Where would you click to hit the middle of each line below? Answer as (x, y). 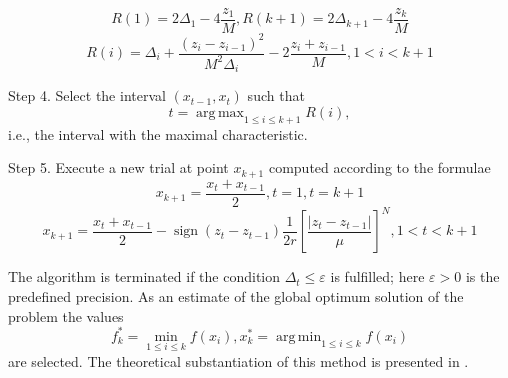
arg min (299, 336)
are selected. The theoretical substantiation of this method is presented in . (238, 360)
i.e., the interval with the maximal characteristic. (158, 133)
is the (482, 276)
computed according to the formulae (379, 167)
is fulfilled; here (377, 276)
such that (276, 95)
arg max (220, 113)
